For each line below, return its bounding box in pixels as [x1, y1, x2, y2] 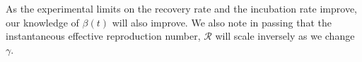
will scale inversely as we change [215, 29, 355, 43]
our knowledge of [6, 15, 79, 29]
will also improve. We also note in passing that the [112, 15, 332, 29]
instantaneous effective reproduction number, [6, 29, 201, 43]
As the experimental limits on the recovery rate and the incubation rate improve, [6, 1, 357, 15]
